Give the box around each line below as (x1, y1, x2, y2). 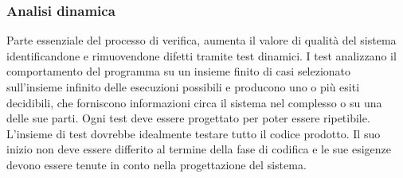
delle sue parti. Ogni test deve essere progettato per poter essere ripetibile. (6, 110, 370, 126)
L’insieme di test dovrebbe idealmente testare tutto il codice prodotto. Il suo (6, 125, 381, 141)
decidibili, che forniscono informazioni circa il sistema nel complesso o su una (6, 94, 382, 110)
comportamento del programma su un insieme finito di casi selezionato (6, 63, 351, 79)
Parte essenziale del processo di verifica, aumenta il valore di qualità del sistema (6, 32, 397, 48)
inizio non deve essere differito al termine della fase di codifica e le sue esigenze (6, 141, 392, 157)
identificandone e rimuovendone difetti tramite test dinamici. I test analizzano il (6, 47, 397, 64)
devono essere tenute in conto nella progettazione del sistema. (6, 156, 307, 172)
